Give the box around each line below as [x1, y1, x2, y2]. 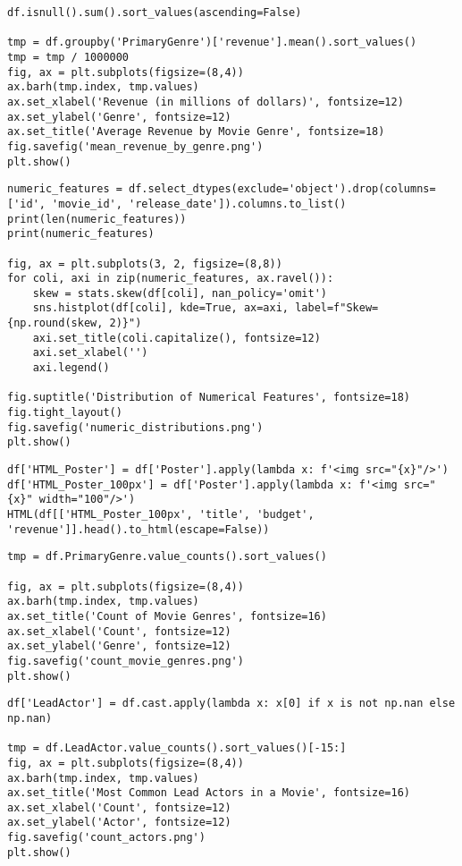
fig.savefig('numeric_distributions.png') [7, 420, 264, 434]
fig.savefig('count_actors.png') [7, 831, 206, 845]
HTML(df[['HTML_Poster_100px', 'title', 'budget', [7, 508, 315, 521]
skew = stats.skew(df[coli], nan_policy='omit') [32, 286, 327, 300]
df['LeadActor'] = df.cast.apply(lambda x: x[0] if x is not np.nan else [7, 697, 456, 710]
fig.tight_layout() [7, 406, 122, 420]
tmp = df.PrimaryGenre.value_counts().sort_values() [7, 550, 327, 564]
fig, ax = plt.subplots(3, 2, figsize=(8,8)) [7, 257, 282, 270]
